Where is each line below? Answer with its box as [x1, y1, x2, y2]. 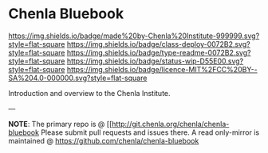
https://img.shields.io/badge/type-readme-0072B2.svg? [66, 48, 251, 57]
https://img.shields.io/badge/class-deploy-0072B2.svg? [66, 39, 250, 48]
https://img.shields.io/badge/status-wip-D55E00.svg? [66, 56, 244, 66]
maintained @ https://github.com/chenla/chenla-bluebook [8, 136, 199, 145]
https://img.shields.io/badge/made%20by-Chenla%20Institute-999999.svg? [8, 31, 260, 40]
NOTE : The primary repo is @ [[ [8, 119, 112, 128]
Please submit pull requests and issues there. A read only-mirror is [41, 128, 260, 137]
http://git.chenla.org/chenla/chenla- [111, 119, 230, 128]
